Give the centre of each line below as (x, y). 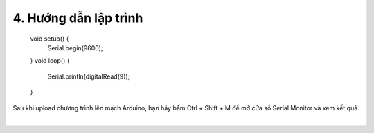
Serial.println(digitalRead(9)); (89, 76)
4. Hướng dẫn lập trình (78, 18)
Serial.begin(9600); (75, 48)
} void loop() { (50, 61)
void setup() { (50, 39)
